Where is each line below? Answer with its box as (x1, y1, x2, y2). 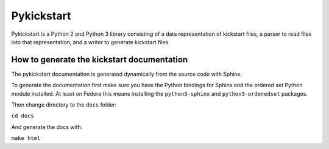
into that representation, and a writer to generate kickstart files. (11, 38, 170, 45)
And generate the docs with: (11, 123, 83, 130)
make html (11, 135, 41, 142)
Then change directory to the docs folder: (11, 101, 117, 108)
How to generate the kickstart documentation (11, 55, 188, 65)
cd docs (11, 113, 35, 119)
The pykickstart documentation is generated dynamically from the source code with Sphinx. (11, 70, 242, 78)
